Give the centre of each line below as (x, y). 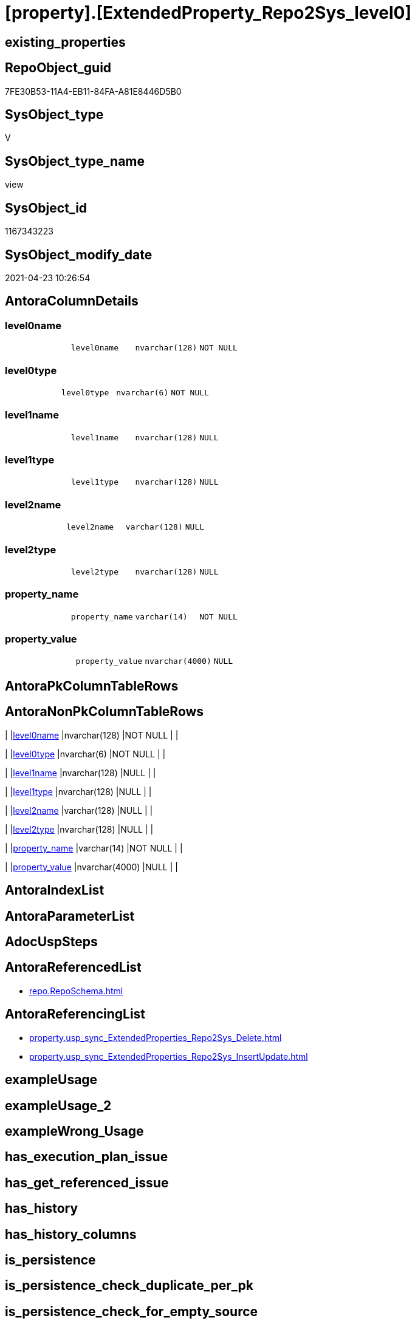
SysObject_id (46, 208)
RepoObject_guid (58, 68)
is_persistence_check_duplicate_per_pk (129, 1286)
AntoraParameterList (70, 916)
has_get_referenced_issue (87, 1182)
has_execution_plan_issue (87, 1157)
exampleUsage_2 (58, 1105)
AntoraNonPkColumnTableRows (105, 712)
